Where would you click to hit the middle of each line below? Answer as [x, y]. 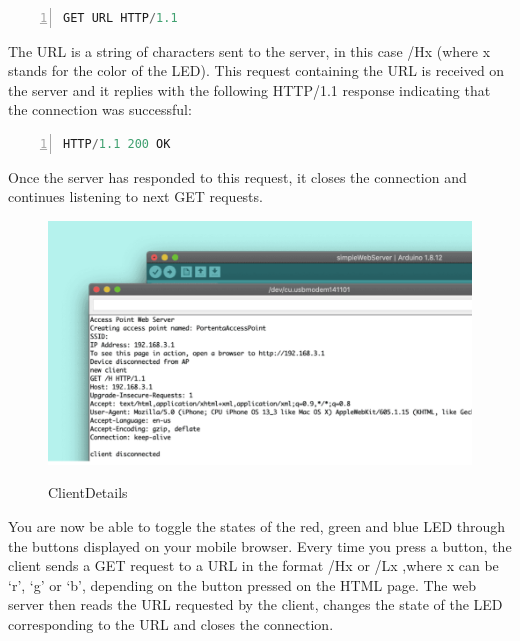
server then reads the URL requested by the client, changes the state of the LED [255, 604]
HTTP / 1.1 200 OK [117, 143]
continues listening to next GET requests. [135, 196]
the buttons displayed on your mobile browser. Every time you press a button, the [260, 545]
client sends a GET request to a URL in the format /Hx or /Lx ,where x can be [253, 565]
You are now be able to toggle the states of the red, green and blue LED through [257, 526]
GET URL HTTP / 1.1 [120, 18]
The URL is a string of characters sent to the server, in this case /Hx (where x [249, 50]
